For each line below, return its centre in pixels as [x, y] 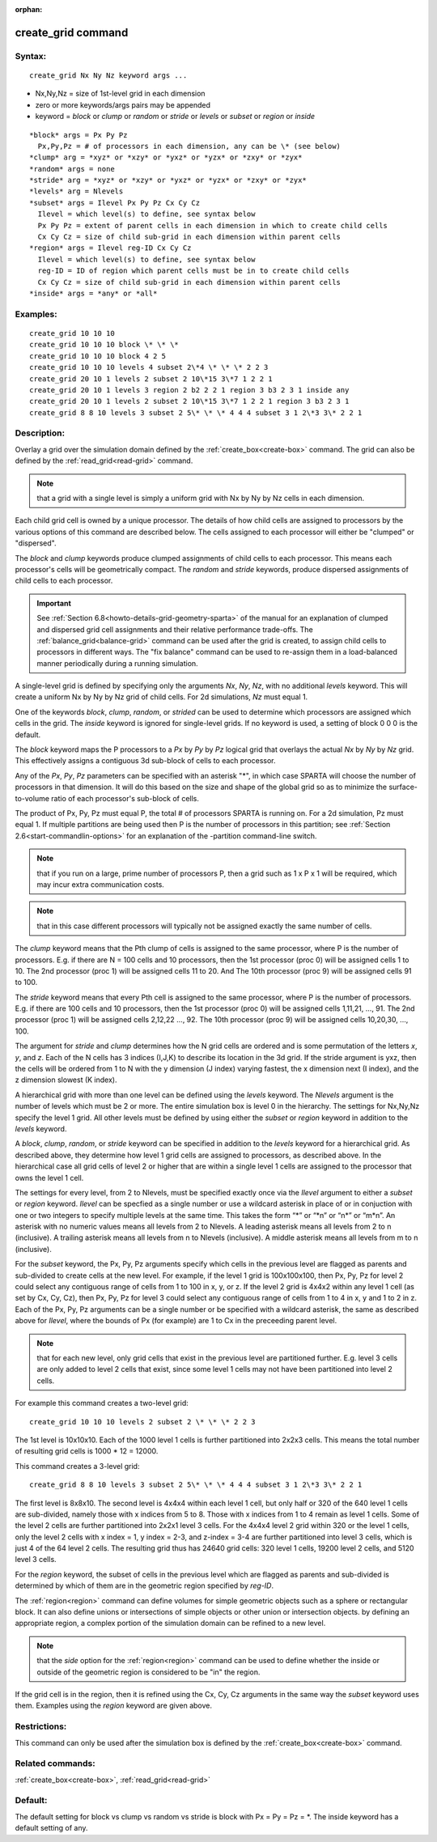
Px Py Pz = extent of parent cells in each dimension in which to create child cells [213, 225]
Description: [40, 433]
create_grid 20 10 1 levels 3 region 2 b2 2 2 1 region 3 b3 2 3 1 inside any [189, 390]
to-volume [32, 798]
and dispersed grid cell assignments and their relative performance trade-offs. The [175, 629]
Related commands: [55, 1763]
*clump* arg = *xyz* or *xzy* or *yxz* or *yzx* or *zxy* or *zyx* [166, 157]
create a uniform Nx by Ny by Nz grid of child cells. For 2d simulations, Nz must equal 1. [161, 697]
